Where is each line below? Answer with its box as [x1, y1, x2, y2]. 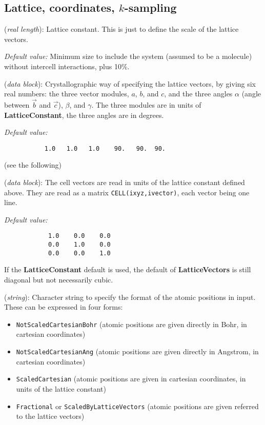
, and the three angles [164, 88, 233, 99]
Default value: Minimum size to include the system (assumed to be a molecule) [4, 51, 252, 62]
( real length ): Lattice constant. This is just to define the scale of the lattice [4, 24, 239, 34]
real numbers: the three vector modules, [4, 88, 129, 99]
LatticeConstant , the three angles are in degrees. [4, 109, 164, 120]
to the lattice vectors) [16, 411, 85, 421]
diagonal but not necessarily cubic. [4, 274, 113, 285]
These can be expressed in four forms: [4, 301, 123, 312]
